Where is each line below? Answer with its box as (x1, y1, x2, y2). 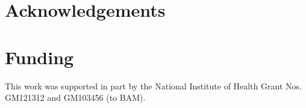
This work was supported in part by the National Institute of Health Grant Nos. (5, 79, 302, 92)
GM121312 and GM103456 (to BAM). (5, 91, 146, 104)
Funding (5, 44, 74, 69)
